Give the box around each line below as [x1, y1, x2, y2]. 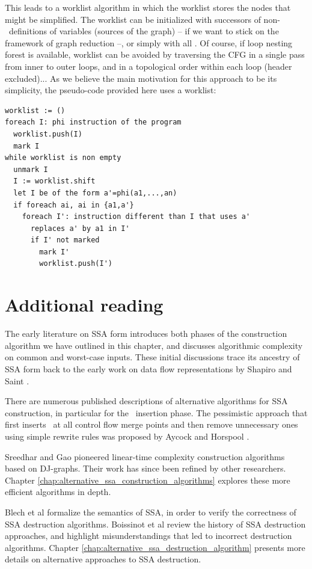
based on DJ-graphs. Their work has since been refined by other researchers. [5, 462, 286, 475]
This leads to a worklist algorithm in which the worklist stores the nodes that [5, 1, 291, 13]
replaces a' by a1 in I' [30, 224, 130, 233]
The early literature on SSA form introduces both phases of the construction [5, 327, 287, 340]
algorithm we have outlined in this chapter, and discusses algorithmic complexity [5, 339, 303, 351]
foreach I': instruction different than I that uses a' [22, 212, 251, 221]
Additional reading [5, 292, 164, 317]
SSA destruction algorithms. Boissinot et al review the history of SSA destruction [5, 517, 306, 530]
